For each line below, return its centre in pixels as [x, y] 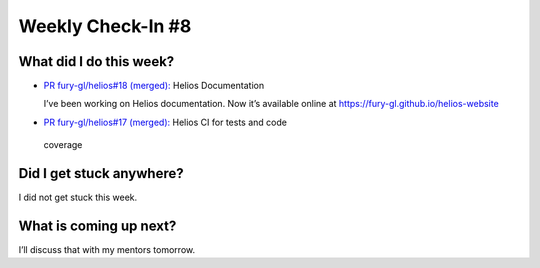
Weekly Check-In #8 [105, 26]
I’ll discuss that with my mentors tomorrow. [106, 250]
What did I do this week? [96, 61]
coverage [63, 145]
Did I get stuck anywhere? [101, 173]
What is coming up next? [97, 225]
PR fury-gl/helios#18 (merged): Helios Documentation [154, 86]
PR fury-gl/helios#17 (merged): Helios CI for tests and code [165, 122]
